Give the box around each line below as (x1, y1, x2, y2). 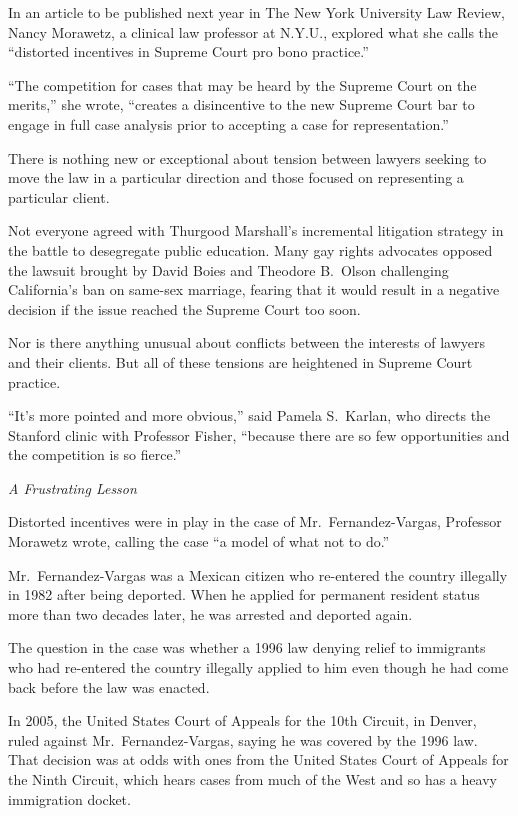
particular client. (8, 186, 110, 207)
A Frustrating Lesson (8, 477, 137, 498)
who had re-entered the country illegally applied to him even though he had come (8, 657, 509, 678)
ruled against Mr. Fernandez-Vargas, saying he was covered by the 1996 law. (8, 729, 478, 750)
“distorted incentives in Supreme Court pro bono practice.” (8, 41, 369, 62)
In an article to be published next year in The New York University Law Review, (8, 2, 505, 22)
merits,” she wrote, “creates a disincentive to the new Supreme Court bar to (8, 94, 475, 115)
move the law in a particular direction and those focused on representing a (8, 167, 464, 188)
